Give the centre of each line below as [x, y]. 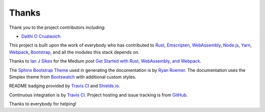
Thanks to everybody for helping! [43, 104]
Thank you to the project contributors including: [57, 27]
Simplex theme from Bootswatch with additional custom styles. [73, 77]
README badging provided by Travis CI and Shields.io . [65, 86]
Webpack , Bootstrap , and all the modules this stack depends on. [74, 52]
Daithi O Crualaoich [41, 36]
